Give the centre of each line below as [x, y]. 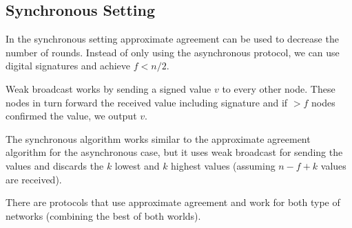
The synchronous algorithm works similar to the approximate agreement [158, 138]
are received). [34, 179]
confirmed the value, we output [71, 116]
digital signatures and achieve [68, 66]
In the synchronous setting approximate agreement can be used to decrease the [172, 39]
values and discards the [55, 165]
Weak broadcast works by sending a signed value [108, 88]
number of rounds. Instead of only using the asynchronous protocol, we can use [173, 52]
